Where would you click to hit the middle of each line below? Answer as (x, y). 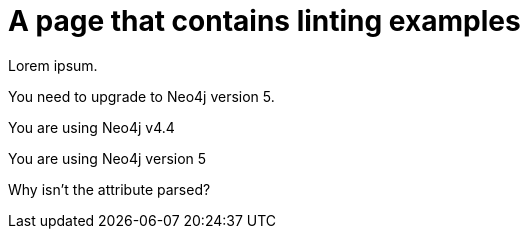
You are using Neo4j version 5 (107, 158)
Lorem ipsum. (53, 65)
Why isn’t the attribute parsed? (109, 189)
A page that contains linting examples (264, 21)
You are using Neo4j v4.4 (91, 127)
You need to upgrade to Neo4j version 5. (141, 96)
